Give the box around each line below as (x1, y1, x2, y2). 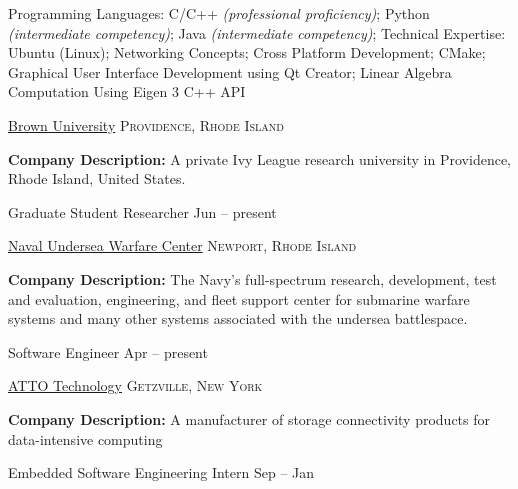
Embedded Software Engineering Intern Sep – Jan (8, 462, 315, 483)
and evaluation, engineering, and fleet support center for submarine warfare (8, 288, 470, 309)
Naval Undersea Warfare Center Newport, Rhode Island (8, 235, 357, 256)
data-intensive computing (8, 428, 163, 449)
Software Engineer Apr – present (8, 341, 208, 362)
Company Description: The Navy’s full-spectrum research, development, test (8, 268, 497, 289)
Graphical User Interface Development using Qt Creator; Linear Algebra (8, 61, 452, 82)
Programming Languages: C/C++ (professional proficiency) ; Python (8, 3, 430, 23)
